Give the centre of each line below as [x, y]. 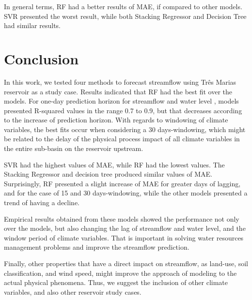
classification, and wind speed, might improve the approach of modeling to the [120, 273]
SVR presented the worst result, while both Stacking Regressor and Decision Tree [125, 16]
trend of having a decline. [42, 202]
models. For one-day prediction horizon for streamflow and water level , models [121, 101]
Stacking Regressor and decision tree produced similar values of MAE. [108, 174]
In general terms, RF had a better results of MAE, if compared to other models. [123, 6]
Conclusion [41, 58]
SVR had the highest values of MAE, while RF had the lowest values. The [114, 164]
